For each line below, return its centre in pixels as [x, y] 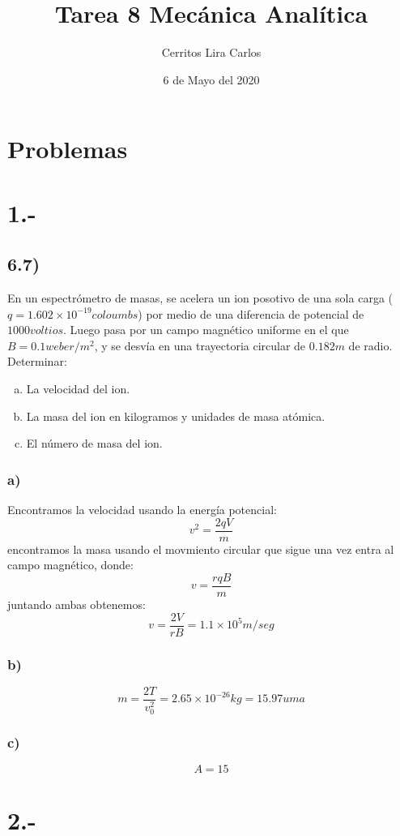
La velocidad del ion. [78, 389]
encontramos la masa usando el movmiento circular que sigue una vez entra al [201, 549]
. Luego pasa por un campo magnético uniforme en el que [206, 330]
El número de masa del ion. [94, 443]
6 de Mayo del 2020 [211, 79]
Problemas [68, 149]
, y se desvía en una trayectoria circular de [200, 345]
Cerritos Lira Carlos [211, 52]
